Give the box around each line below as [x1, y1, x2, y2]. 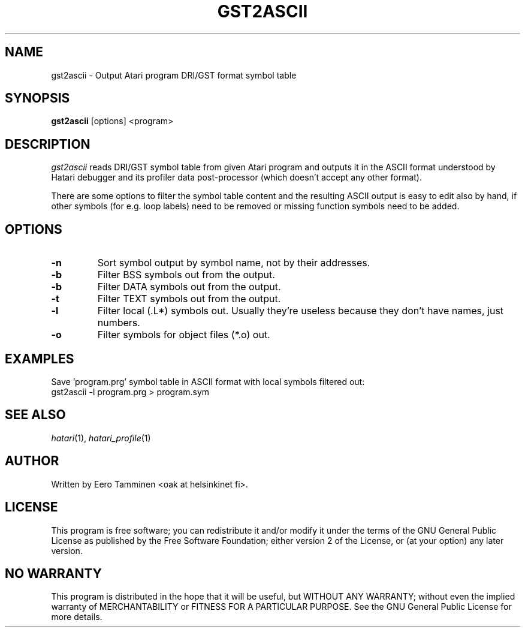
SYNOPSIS [5, 91, 70, 106]
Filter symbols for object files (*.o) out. [97, 329, 270, 341]
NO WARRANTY [5, 565, 102, 581]
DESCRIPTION [5, 136, 90, 152]
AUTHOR [5, 453, 59, 469]
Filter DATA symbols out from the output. [97, 281, 281, 293]
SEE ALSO [5, 407, 66, 423]
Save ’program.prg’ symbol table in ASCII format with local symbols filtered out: [51, 376, 365, 387]
